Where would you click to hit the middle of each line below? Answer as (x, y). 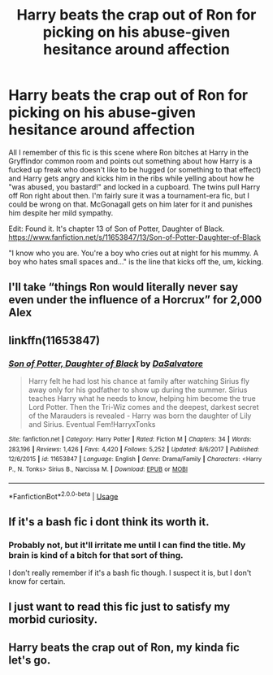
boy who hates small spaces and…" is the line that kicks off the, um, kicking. (136, 261)
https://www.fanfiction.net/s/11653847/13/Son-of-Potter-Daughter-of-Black (135, 237)
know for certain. (37, 581)
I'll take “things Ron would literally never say (123, 287)
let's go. (30, 660)
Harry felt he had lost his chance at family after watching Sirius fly (139, 381)
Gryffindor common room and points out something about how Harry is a (130, 161)
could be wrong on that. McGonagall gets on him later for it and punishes (131, 204)
